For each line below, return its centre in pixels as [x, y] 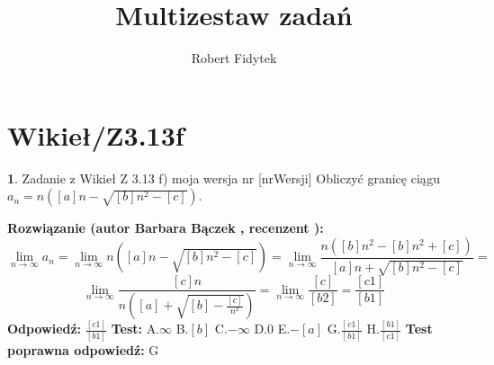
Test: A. [135, 329]
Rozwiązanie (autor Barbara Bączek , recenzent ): [166, 228]
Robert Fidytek [234, 58]
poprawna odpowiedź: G [83, 349]
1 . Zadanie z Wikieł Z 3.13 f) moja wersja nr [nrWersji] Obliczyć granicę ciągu [224, 178]
